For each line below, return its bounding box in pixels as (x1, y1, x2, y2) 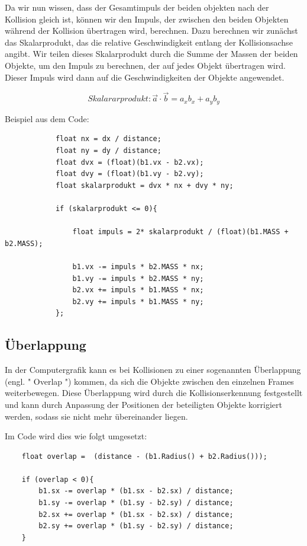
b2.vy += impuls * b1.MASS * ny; (72, 297, 204, 306)
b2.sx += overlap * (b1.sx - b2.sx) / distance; (38, 510, 234, 519)
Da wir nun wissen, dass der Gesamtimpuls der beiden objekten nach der (5, 1, 269, 13)
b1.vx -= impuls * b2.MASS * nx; (72, 262, 204, 271)
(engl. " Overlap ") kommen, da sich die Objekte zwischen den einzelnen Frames (5, 375, 294, 387)
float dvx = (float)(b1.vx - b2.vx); (55, 158, 204, 167)
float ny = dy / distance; (55, 146, 161, 155)
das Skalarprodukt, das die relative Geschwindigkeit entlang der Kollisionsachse (5, 36, 293, 48)
